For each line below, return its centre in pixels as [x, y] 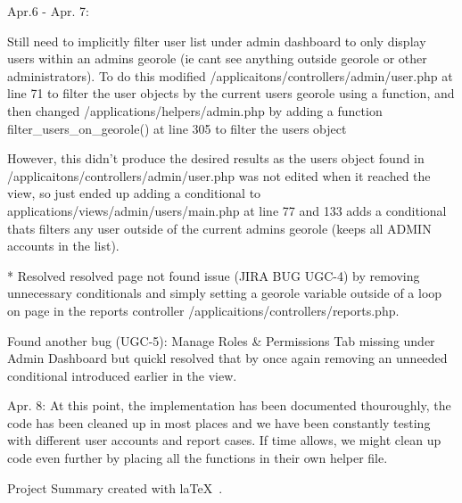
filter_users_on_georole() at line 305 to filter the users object [177, 128]
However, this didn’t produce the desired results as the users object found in [216, 158]
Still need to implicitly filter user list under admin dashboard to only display [217, 41]
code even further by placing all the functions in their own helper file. [198, 458]
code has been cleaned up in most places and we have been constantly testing [219, 422]
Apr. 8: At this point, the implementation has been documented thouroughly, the [229, 405]
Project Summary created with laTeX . [115, 487]
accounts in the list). [63, 246]
